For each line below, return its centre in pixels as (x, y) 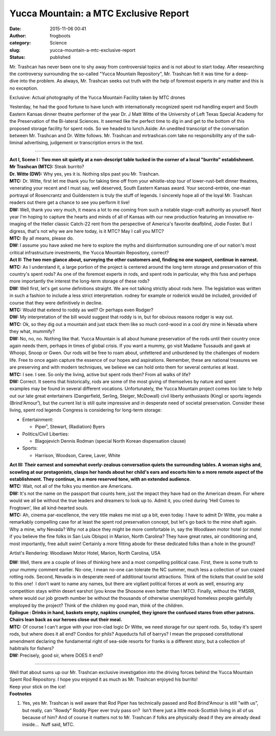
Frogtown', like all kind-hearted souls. (49, 508)
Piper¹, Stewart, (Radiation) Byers (70, 427)
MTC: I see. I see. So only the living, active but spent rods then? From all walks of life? (100, 374)
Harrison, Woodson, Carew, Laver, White (78, 455)
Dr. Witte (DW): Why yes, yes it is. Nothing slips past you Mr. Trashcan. (85, 174)
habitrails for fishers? (32, 648)
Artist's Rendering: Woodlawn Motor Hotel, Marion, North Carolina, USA (85, 553)
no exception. (24, 88)
